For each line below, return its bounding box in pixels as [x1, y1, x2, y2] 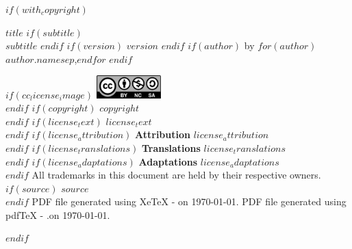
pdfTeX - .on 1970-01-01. [5, 207, 110, 222]
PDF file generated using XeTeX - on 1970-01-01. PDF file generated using [32, 194, 347, 209]
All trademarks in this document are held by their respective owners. [32, 168, 321, 182]
